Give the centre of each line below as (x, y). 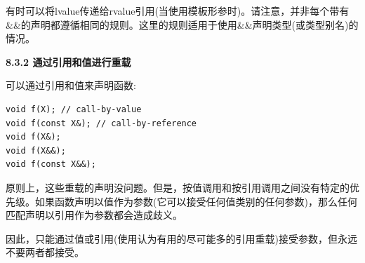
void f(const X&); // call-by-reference (101, 123)
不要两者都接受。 (45, 252)
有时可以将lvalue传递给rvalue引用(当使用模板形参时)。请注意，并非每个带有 (178, 11)
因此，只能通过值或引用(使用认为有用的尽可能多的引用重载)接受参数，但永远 (181, 238)
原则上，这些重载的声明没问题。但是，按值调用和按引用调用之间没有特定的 (178, 187)
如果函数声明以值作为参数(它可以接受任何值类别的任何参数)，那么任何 (196, 201)
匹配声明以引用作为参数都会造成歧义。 (94, 215)
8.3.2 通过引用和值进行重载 (68, 61)
